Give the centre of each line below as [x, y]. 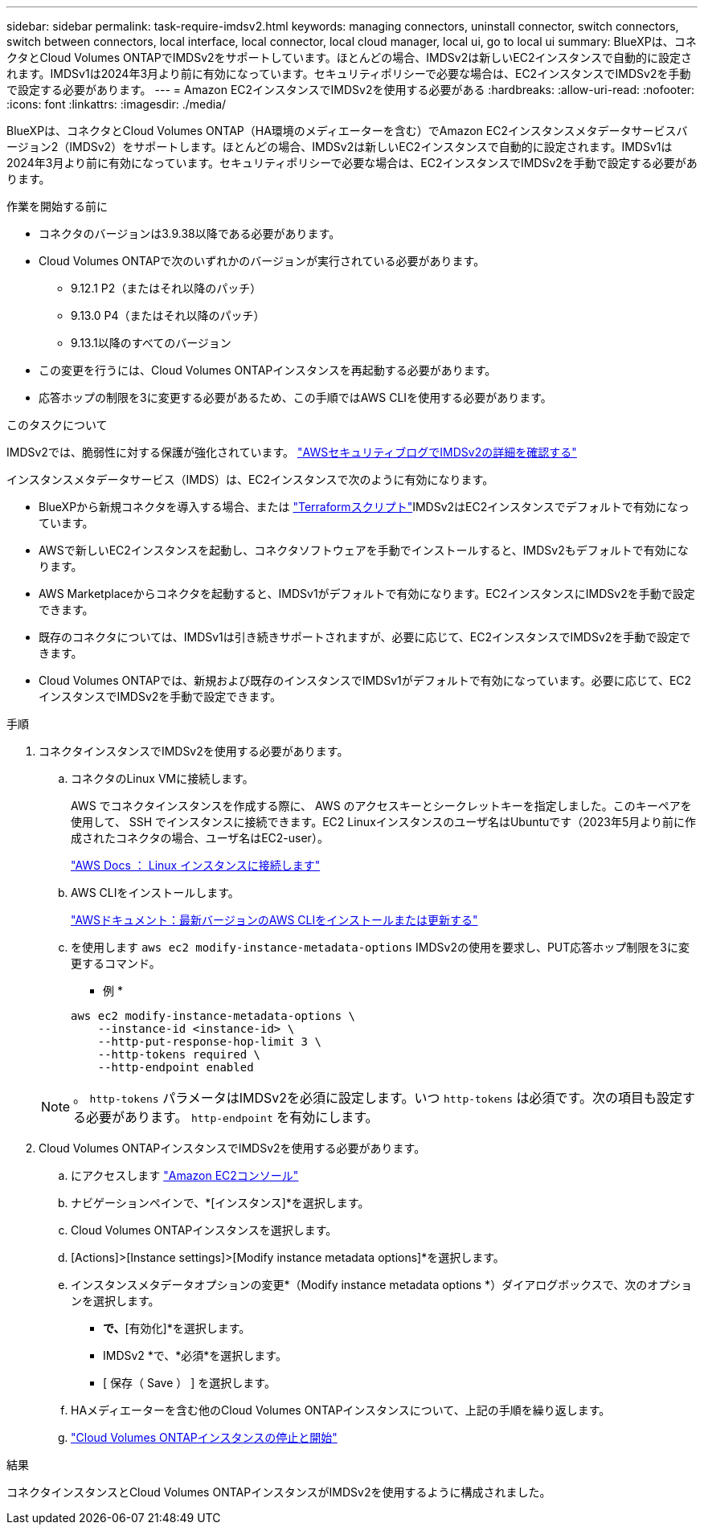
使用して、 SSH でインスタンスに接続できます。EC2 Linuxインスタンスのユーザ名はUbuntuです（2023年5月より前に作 [383, 822]
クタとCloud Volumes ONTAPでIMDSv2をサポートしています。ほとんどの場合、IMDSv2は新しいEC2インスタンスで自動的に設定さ [349, 57]
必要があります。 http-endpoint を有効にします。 [232, 1117]
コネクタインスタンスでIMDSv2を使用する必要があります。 [194, 751]
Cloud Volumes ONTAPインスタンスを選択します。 [204, 1230]
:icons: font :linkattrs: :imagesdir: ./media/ [117, 104]
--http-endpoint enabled [176, 1067]
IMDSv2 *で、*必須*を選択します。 [195, 1355]
